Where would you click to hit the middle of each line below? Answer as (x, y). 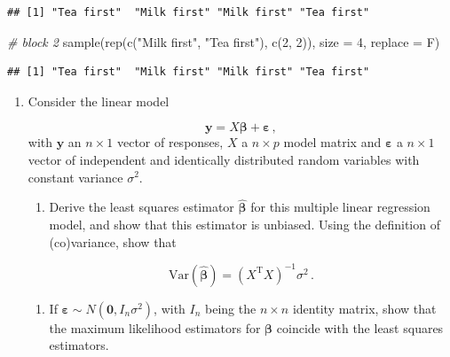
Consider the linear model (99, 101)
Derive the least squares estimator (142, 207)
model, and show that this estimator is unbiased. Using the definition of (245, 224)
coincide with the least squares (360, 327)
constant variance (75, 177)
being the (231, 308)
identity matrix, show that (364, 308)
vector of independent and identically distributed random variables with (224, 159)
